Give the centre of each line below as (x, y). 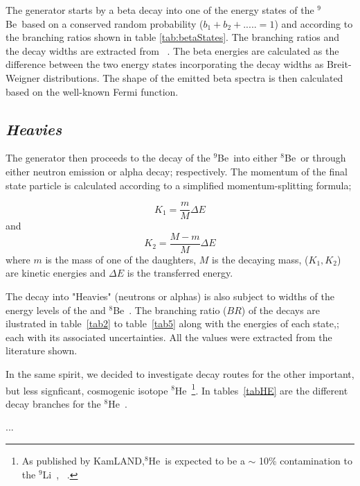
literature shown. (42, 350)
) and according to (314, 23)
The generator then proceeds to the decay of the (108, 158)
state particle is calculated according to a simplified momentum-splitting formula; (179, 185)
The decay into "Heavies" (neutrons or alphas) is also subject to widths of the (170, 296)
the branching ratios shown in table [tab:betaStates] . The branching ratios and (172, 37)
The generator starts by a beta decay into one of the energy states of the (160, 10)
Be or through (315, 158)
